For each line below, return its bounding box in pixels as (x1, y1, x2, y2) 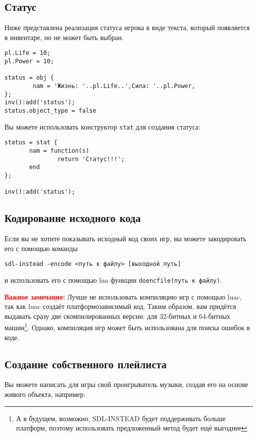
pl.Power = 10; (4, 58, 54, 65)
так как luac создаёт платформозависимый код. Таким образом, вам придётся (4, 301, 236, 311)
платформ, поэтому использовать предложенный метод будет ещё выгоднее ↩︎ (16, 423, 248, 433)
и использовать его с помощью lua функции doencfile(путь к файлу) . (4, 274, 222, 285)
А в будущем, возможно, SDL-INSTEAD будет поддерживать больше (16, 413, 226, 423)
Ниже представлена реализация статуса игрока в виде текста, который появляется (4, 22, 250, 33)
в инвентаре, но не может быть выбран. (4, 32, 124, 42)
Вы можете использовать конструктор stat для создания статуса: (4, 121, 201, 131)
